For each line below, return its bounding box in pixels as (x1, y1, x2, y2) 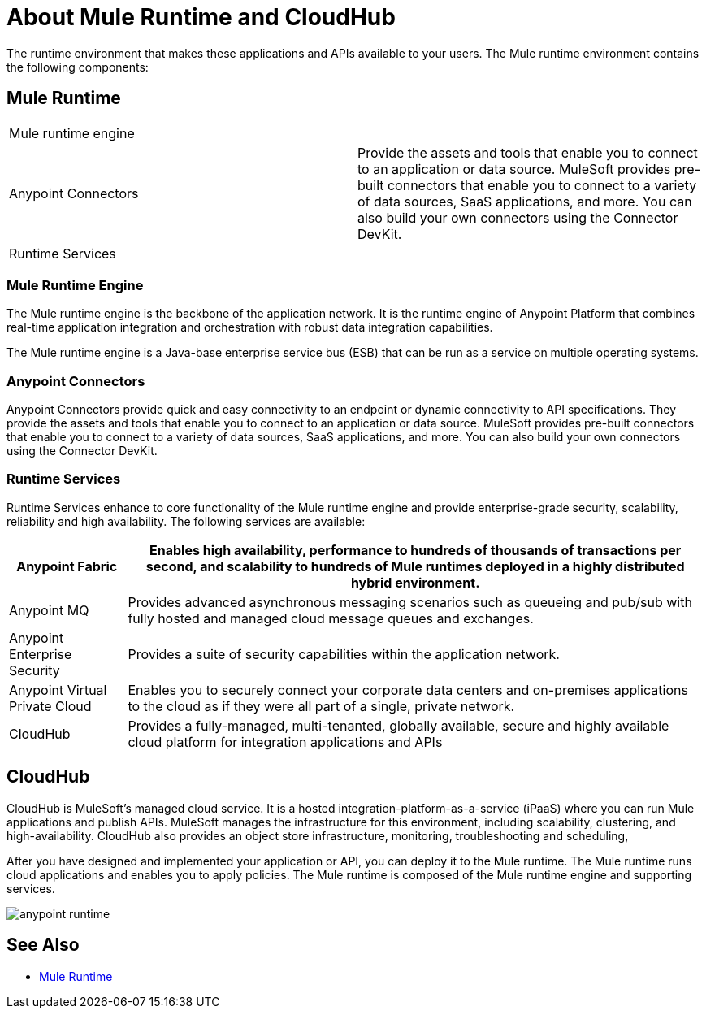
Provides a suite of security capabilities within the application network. (128, 645, 560, 662)
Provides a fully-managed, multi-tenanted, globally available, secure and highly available (128, 717, 669, 734)
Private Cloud (9, 697, 92, 714)
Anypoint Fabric (16, 557, 118, 575)
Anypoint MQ (9, 601, 89, 618)
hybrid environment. (350, 574, 480, 591)
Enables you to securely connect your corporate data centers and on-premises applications (128, 681, 688, 698)
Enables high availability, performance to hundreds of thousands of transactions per (149, 541, 682, 558)
